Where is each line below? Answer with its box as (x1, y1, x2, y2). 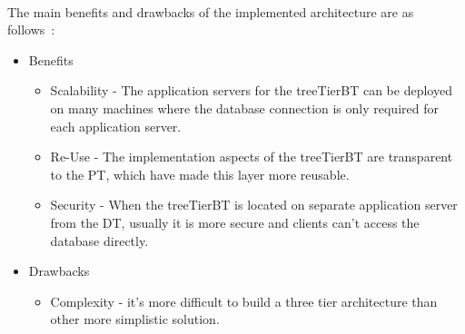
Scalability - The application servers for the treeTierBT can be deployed (50, 81, 452, 100)
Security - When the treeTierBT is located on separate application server (50, 195, 458, 214)
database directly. (50, 231, 149, 250)
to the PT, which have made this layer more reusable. (50, 164, 350, 183)
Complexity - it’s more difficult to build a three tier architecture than (50, 291, 438, 310)
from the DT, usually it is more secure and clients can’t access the (50, 212, 420, 231)
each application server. (50, 116, 182, 135)
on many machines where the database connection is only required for (50, 98, 439, 117)
